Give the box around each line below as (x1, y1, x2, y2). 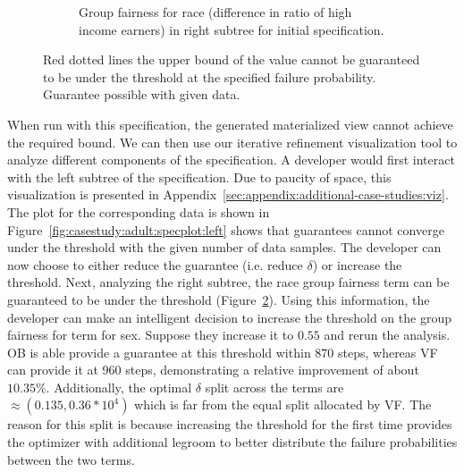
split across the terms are (205, 377, 344, 396)
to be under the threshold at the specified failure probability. (43, 67, 376, 86)
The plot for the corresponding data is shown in (7, 202, 270, 221)
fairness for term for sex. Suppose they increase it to (7, 325, 294, 344)
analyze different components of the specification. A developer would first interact (7, 150, 455, 169)
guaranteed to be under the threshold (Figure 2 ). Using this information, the (7, 290, 430, 308)
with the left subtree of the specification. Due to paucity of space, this (7, 167, 392, 186)
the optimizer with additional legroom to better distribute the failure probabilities (7, 433, 458, 451)
